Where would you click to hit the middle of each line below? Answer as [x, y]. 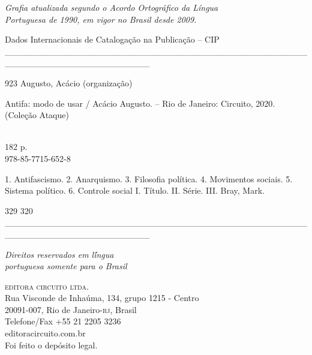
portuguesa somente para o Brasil [66, 266]
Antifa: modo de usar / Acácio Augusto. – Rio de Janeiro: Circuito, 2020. [140, 103]
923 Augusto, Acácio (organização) [69, 82]
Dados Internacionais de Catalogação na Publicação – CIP [112, 39]
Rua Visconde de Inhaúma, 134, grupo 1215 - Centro [102, 298]
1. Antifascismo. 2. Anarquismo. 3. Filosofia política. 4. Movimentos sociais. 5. [149, 178]
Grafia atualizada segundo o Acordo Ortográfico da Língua [112, 7]
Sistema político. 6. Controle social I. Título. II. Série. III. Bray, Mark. [135, 190]
